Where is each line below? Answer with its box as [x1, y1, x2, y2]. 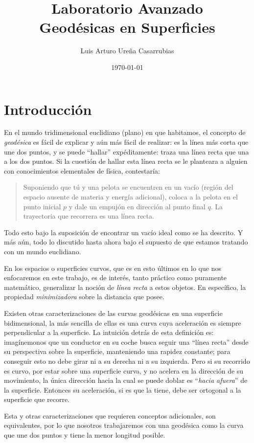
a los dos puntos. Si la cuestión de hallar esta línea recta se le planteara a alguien [4, 156, 248, 166]
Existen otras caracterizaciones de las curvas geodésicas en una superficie [4, 308, 223, 318]
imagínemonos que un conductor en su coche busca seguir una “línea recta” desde [4, 336, 249, 347]
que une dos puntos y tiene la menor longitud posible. [4, 430, 165, 440]
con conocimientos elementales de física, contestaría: [4, 165, 160, 176]
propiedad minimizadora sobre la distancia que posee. [4, 291, 164, 302]
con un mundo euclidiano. [4, 246, 81, 256]
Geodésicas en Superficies [39, 17, 215, 37]
